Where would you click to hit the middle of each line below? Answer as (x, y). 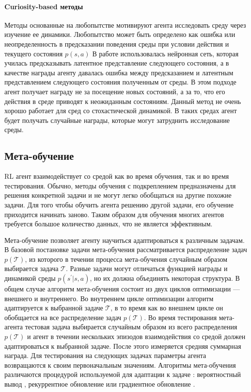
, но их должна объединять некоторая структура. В (165, 278)
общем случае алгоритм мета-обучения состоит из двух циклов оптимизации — (122, 289)
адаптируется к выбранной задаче (54, 308)
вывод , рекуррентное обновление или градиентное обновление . (100, 384)
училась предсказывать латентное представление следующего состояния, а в (117, 63)
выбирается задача (31, 268)
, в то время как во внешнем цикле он (167, 308)
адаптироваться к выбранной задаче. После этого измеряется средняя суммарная (123, 346)
